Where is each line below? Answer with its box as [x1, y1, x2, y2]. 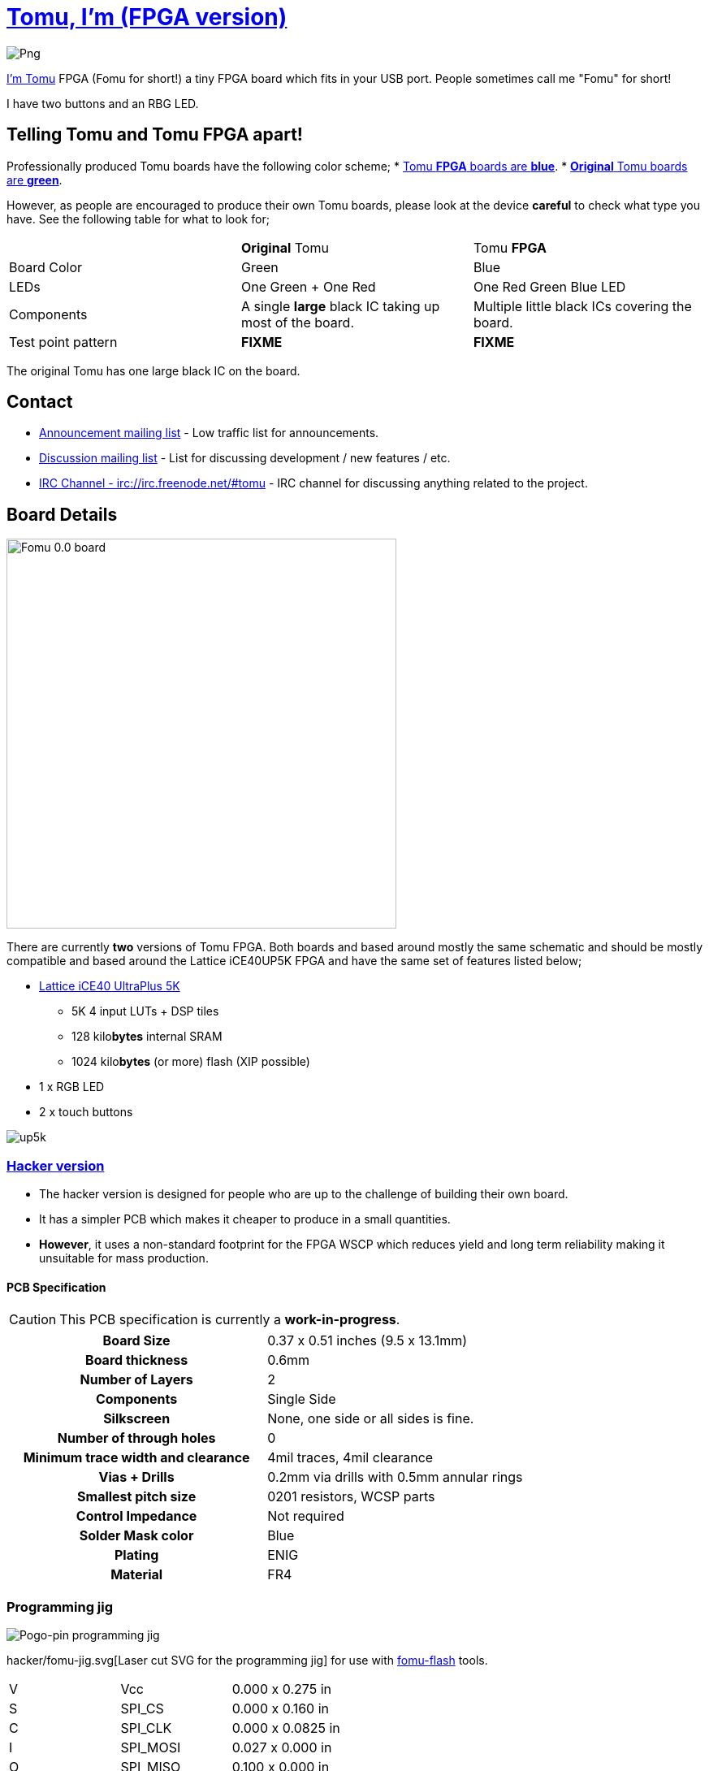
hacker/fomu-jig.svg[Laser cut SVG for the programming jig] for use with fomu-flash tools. [6, 1653, 488, 1667]
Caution [9, 1311, 57, 1328]
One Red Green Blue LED [473, 278, 626, 295]
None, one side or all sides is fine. [267, 1410, 474, 1427]
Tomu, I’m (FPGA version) [6, 3, 287, 31]
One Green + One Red [240, 278, 376, 295]
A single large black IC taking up [240, 297, 440, 314]
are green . [6, 172, 63, 187]
